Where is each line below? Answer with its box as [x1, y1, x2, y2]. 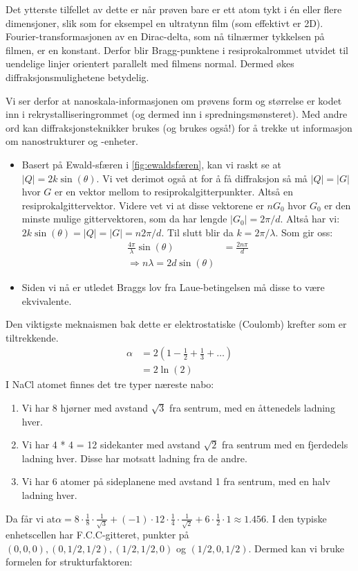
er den [324, 197, 351, 212]
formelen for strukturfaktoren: [6, 554, 133, 569]
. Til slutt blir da [161, 225, 234, 239]
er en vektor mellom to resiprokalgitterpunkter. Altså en [55, 184, 293, 199]
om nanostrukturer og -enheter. [6, 134, 138, 148]
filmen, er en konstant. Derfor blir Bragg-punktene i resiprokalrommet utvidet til [6, 42, 348, 57]
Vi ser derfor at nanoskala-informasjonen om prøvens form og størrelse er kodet [6, 93, 342, 107]
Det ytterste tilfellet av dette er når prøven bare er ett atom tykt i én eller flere [6, 2, 342, 16]
